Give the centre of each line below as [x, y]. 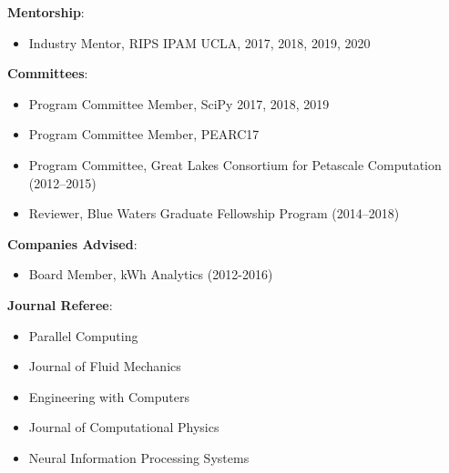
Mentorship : [46, 12]
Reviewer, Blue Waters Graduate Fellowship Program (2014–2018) [214, 213]
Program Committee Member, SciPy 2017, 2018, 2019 [179, 103]
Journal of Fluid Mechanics [105, 366]
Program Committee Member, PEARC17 [144, 134]
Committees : [48, 73]
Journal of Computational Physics [124, 427]
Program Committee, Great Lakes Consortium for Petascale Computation [235, 164]
